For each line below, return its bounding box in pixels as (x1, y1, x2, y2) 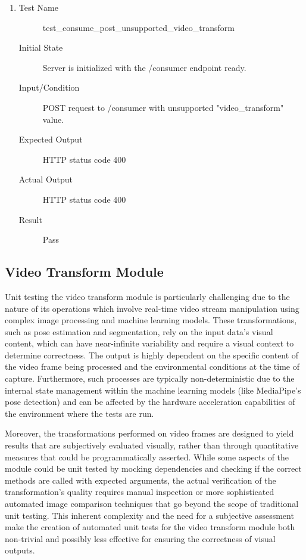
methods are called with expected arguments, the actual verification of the (5, 474, 276, 486)
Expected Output (18, 133, 83, 146)
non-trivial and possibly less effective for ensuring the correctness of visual (5, 532, 276, 544)
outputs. (5, 544, 35, 556)
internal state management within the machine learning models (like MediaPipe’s (5, 383, 301, 396)
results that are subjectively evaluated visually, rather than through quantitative (5, 439, 299, 451)
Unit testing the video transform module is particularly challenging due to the (5, 290, 290, 302)
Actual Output (18, 173, 73, 185)
